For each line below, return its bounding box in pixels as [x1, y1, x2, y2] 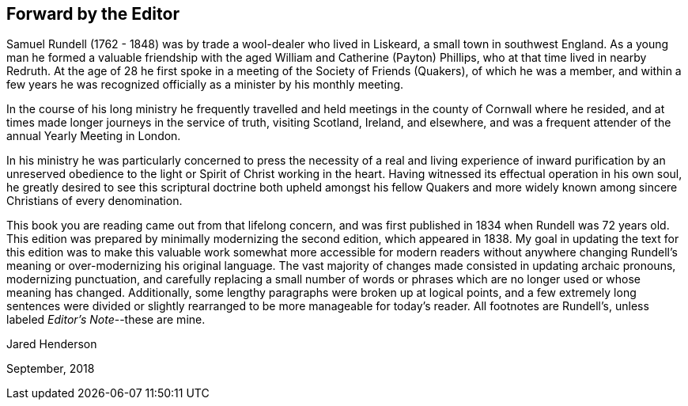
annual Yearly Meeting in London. [6, 129, 181, 143]
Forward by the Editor [6, 4, 180, 24]
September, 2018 [6, 362, 95, 376]
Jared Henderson [6, 337, 97, 351]
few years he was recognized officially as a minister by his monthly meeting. [6, 78, 404, 92]
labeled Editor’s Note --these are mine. [6, 313, 206, 327]
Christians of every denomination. [6, 194, 183, 208]
